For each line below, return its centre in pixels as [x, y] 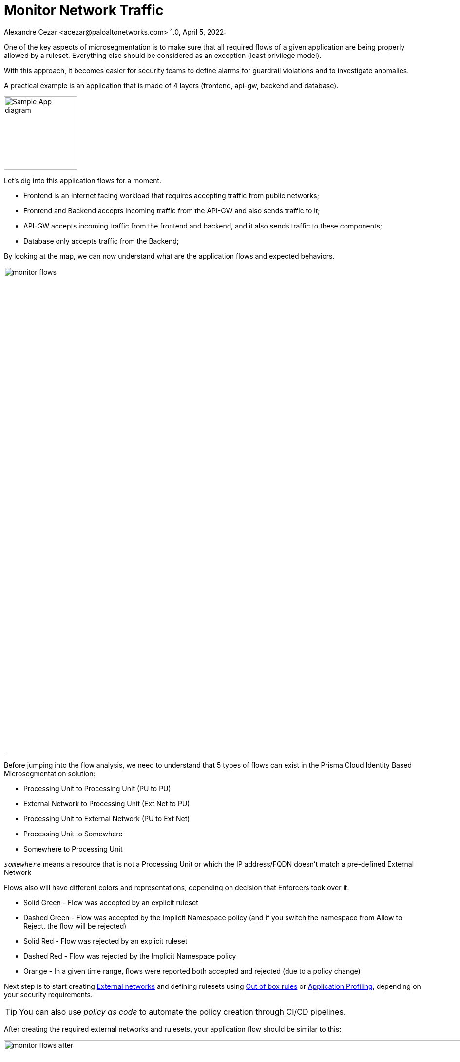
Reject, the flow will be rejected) [75, 926]
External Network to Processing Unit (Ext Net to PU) [107, 803]
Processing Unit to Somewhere [73, 834]
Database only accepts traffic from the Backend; [101, 241]
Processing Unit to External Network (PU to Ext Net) [107, 818]
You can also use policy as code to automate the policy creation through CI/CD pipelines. [182, 1012]
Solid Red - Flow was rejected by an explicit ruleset [105, 941]
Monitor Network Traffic [84, 10]
